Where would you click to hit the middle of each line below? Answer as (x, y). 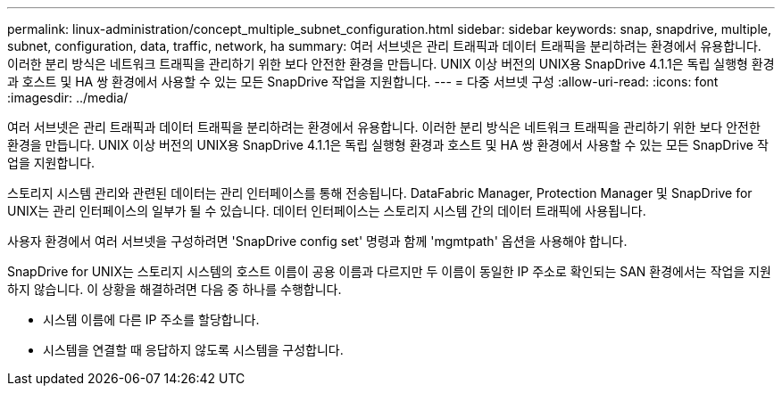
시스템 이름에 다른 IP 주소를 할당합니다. (151, 319)
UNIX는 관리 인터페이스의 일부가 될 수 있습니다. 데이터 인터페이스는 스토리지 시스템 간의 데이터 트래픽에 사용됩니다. (327, 211)
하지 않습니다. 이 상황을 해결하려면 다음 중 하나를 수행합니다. (175, 289)
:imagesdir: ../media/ (68, 98)
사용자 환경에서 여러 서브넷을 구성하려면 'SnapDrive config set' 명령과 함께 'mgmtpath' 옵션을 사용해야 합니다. (317, 241)
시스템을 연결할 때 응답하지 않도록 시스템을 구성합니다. (193, 350)
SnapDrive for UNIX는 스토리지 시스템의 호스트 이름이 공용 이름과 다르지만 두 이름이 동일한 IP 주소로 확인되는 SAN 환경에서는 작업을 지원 (389, 271)
